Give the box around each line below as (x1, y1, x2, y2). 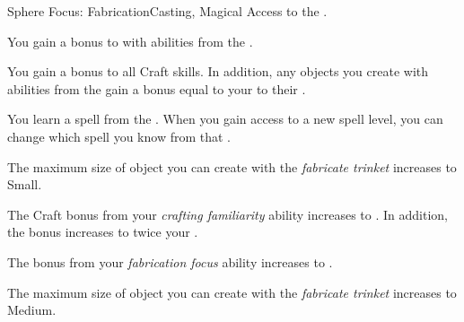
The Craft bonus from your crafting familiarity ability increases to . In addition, (7, 205, 448, 223)
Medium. (7, 300, 57, 319)
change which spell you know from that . (7, 126, 232, 145)
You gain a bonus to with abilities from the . (7, 31, 253, 50)
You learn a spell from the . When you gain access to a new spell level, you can (7, 109, 443, 128)
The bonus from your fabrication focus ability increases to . (7, 252, 333, 271)
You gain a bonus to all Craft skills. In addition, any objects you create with (7, 62, 429, 81)
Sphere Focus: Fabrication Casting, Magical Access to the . (7, 2, 328, 20)
